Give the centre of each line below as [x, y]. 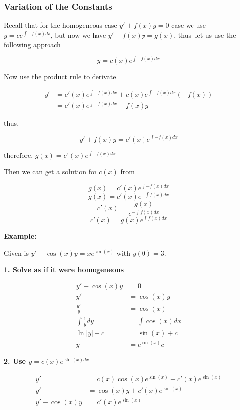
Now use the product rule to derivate [60, 77]
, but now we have [78, 34]
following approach [32, 44]
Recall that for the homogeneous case [61, 25]
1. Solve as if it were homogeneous [64, 269]
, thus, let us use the [205, 34]
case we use [189, 25]
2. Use [15, 361]
